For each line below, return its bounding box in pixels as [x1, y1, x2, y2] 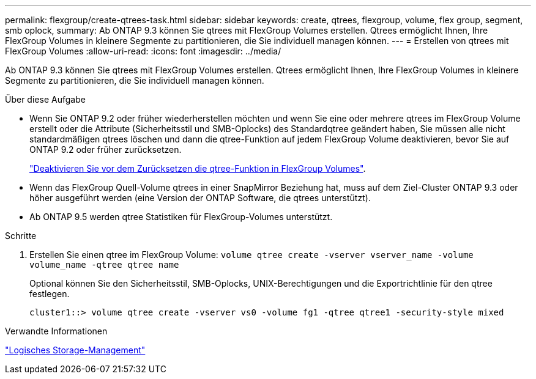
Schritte [5, 230, 37, 241]
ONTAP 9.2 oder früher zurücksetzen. [29, 144, 182, 155]
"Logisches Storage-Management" [5, 345, 146, 355]
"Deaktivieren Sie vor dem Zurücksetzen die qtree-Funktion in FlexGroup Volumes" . [29, 163, 366, 174]
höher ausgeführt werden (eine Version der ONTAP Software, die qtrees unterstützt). [29, 193, 371, 203]
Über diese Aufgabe [5, 94, 86, 105]
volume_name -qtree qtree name [29, 260, 179, 270]
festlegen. [29, 289, 70, 299]
